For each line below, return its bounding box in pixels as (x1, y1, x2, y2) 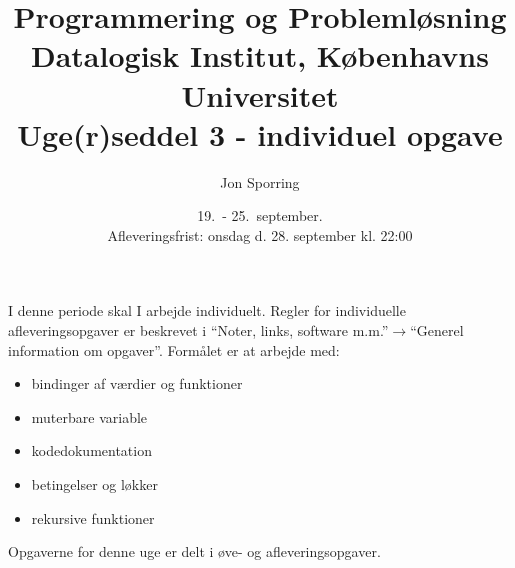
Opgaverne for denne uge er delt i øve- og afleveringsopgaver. (8, 541, 381, 562)
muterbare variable (31, 406, 148, 427)
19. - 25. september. (197, 205, 323, 226)
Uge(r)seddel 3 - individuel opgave (17, 113, 503, 154)
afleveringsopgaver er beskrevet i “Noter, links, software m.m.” (8, 320, 389, 341)
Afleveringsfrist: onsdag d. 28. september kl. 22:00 (107, 224, 413, 245)
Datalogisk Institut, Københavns (31, 35, 489, 76)
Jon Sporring (220, 171, 300, 192)
